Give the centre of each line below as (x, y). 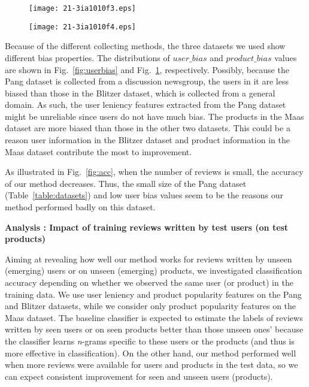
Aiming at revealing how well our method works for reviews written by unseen (149, 258)
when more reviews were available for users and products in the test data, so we (152, 365)
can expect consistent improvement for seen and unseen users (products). (139, 376)
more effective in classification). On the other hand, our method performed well (151, 353)
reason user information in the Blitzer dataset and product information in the (147, 140)
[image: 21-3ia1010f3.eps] (82, 8)
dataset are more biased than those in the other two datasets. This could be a (148, 128)
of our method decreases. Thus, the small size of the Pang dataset (126, 183)
